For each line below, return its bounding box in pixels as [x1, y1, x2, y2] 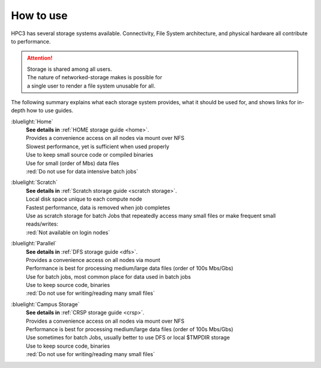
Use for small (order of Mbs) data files [26, 160, 119, 167]
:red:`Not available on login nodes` [26, 229, 110, 236]
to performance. [11, 38, 51, 45]
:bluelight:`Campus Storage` [11, 301, 80, 308]
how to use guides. [27, 107, 74, 114]
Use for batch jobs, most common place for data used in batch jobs [26, 273, 191, 280]
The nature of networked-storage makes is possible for [27, 74, 163, 81]
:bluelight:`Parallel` [11, 240, 57, 247]
